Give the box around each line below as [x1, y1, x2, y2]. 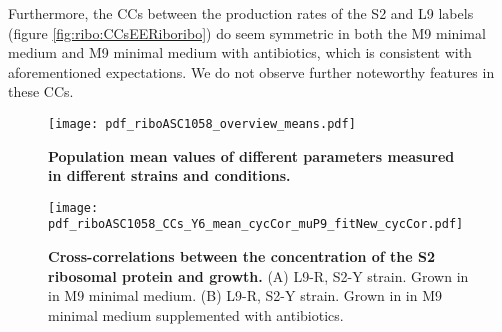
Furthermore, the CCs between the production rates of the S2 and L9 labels [8, 3, 474, 23]
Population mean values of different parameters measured [48, 145, 455, 166]
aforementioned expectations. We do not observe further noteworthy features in [8, 61, 495, 82]
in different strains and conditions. [48, 165, 291, 186]
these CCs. [8, 81, 74, 102]
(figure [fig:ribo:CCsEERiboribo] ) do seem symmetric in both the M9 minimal [8, 22, 486, 43]
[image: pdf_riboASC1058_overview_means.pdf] [48, 116, 356, 131]
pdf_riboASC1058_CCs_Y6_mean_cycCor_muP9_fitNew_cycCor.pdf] [48, 217, 464, 232]
